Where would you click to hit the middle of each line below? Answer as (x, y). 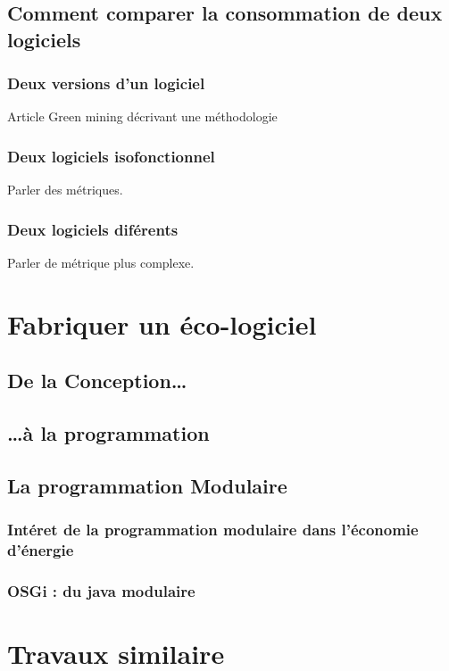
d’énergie (41, 550)
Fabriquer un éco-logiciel (162, 323)
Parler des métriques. (65, 190)
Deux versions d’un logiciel (106, 83)
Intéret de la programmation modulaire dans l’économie (213, 530)
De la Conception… (97, 381)
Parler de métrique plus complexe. (101, 263)
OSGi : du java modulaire (101, 591)
